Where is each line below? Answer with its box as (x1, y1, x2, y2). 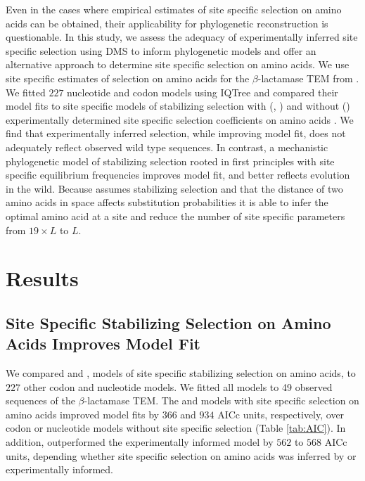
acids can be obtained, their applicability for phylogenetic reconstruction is (6, 15, 328, 30)
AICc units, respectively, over (217, 406, 345, 421)
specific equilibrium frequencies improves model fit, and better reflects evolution (6, 167, 350, 182)
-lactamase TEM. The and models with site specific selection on (84, 393, 359, 408)
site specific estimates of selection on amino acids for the (6, 70, 250, 85)
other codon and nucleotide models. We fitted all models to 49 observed (23, 379, 333, 394)
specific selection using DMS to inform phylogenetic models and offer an (6, 43, 316, 58)
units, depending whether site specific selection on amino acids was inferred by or (6, 448, 357, 463)
